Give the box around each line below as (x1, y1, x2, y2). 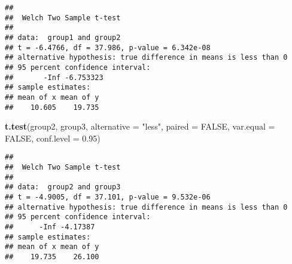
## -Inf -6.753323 (5, 73, 104, 82)
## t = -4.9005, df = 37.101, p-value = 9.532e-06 (5, 193, 211, 202)
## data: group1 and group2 (5, 33, 121, 42)
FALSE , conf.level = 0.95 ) (5, 131, 101, 144)
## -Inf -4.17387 (5, 223, 95, 231)
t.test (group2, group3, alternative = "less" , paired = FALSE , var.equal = (5, 120, 275, 133)
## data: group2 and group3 (5, 183, 121, 192)
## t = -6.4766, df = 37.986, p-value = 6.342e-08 (5, 43, 211, 52)
